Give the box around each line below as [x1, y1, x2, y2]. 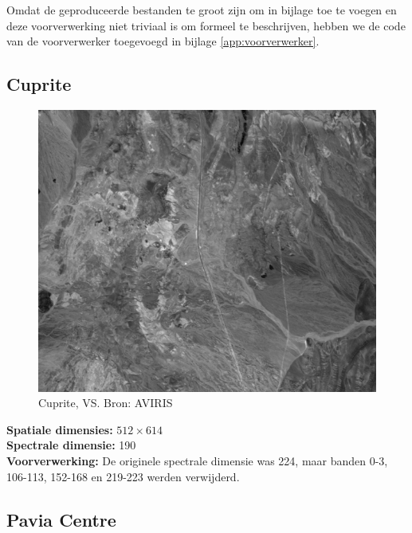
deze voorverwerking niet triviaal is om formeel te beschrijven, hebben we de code [6, 17, 406, 33]
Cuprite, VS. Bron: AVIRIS [38, 394, 173, 411]
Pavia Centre [6, 507, 116, 531]
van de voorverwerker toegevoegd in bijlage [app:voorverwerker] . [6, 33, 320, 49]
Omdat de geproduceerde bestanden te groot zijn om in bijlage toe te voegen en [6, 2, 397, 18]
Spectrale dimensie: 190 [6, 437, 136, 453]
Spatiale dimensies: [6, 421, 113, 437]
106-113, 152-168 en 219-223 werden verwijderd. [6, 468, 240, 484]
